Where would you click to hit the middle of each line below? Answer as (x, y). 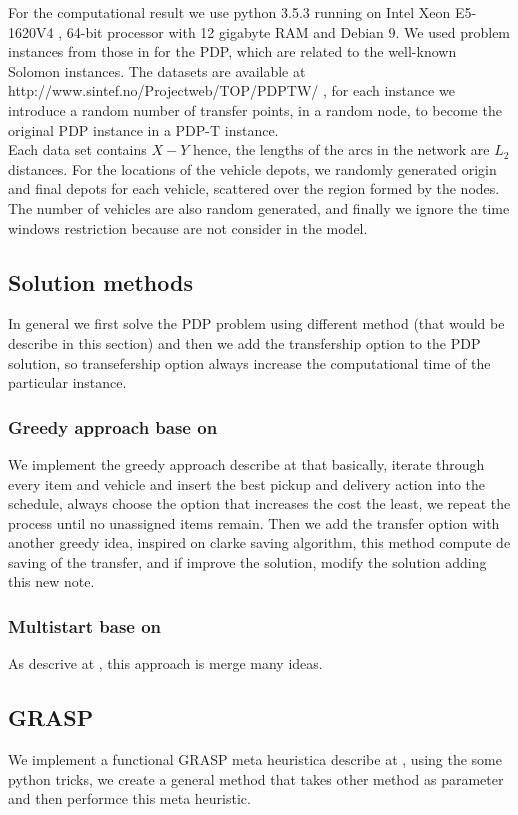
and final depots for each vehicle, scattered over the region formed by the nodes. (254, 188)
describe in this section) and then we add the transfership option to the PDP (244, 342)
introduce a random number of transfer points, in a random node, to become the (255, 109)
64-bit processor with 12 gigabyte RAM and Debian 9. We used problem (288, 31)
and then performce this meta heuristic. (129, 798)
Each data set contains (77, 149)
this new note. (51, 581)
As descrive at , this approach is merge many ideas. (165, 663)
